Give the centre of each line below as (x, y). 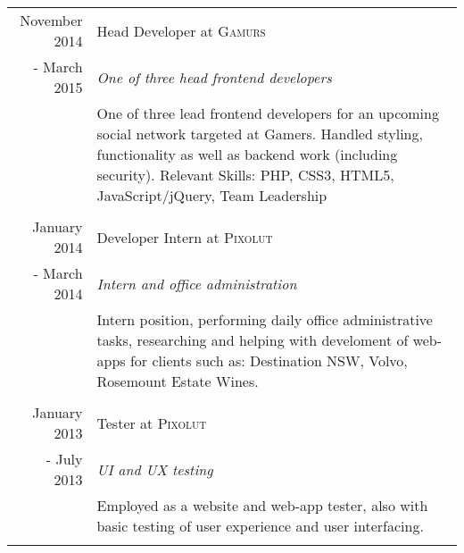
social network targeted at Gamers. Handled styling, (260, 134)
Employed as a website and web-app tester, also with (262, 505)
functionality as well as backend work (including (247, 154)
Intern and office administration (197, 283)
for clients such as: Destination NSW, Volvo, (269, 360)
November (51, 20)
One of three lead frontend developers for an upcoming (268, 113)
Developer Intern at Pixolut (185, 237)
